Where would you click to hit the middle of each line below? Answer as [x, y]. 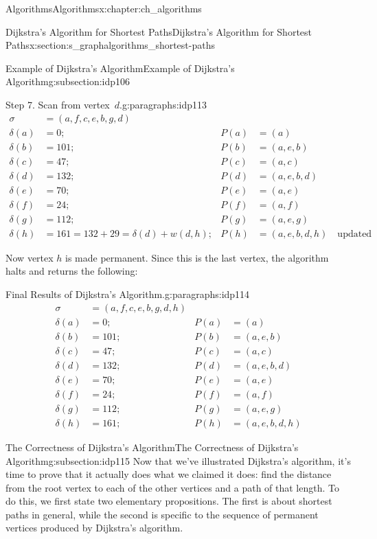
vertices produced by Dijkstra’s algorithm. [94, 528]
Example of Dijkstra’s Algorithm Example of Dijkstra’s [120, 68]
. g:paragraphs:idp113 [163, 104]
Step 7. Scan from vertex [58, 104]
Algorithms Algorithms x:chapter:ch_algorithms [104, 8]
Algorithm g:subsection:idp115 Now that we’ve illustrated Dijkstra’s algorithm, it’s [178, 460]
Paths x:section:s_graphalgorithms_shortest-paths [110, 45]
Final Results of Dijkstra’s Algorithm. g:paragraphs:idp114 [128, 294]
